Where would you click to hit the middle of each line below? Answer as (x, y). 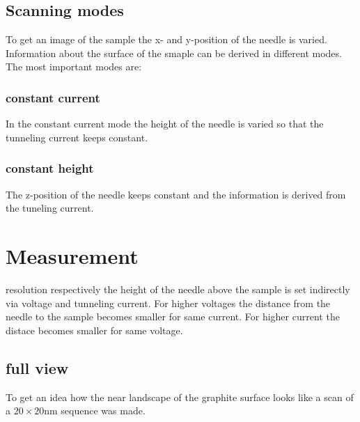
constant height (50, 168)
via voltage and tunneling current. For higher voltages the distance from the (168, 303)
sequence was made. (103, 411)
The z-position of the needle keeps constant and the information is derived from (176, 194)
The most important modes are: (74, 67)
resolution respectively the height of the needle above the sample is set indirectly (178, 289)
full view (37, 367)
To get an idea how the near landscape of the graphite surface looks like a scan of (180, 397)
